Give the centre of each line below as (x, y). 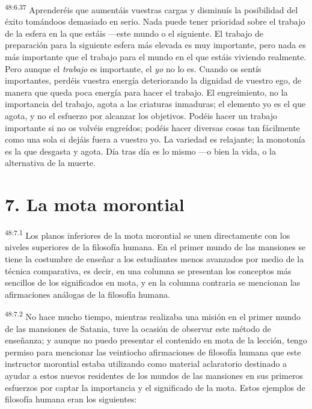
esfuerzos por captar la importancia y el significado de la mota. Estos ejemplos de (155, 387)
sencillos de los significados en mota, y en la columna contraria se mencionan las (153, 282)
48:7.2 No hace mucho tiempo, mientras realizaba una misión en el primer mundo (153, 315)
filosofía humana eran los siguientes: (71, 399)
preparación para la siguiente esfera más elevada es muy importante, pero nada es (155, 45)
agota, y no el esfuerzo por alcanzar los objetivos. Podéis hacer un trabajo (141, 115)
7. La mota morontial (95, 204)
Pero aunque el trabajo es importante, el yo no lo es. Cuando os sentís (133, 68)
